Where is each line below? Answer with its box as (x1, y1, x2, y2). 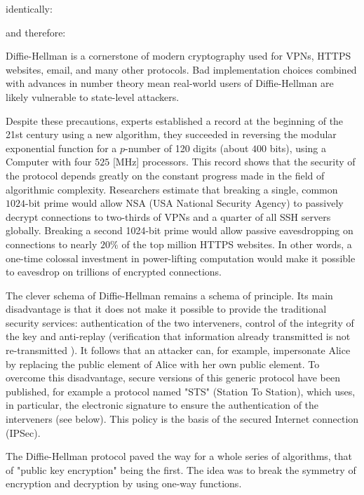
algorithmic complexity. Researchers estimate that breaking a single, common (6, 182, 338, 196)
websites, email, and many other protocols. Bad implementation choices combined (6, 62, 357, 76)
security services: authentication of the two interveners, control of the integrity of (6, 315, 354, 330)
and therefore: (6, 25, 66, 39)
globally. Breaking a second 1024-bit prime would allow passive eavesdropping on (6, 223, 353, 238)
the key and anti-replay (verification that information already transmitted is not (6, 329, 351, 344)
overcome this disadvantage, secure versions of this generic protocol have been (6, 370, 340, 385)
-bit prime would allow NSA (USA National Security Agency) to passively (25, 196, 344, 210)
